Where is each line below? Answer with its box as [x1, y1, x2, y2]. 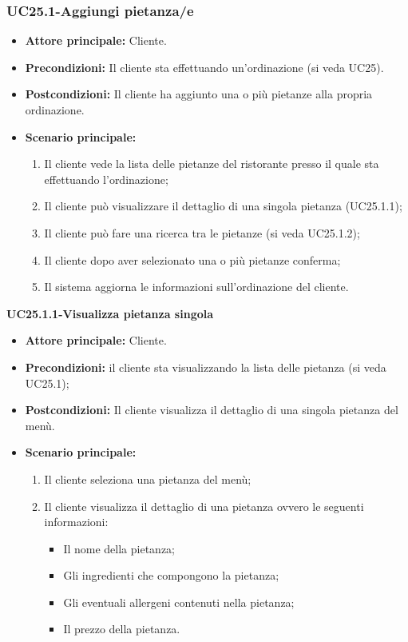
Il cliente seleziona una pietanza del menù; [44, 470, 252, 487]
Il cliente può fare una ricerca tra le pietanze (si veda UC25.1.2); [44, 224, 360, 241]
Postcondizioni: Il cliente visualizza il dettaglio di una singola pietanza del [25, 401, 398, 418]
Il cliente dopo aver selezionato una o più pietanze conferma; [44, 251, 341, 268]
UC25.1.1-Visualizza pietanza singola [6, 305, 214, 321]
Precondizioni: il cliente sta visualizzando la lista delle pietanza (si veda [25, 358, 386, 375]
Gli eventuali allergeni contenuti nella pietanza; [63, 593, 295, 610]
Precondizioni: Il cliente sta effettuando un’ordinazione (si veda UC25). [25, 58, 384, 75]
